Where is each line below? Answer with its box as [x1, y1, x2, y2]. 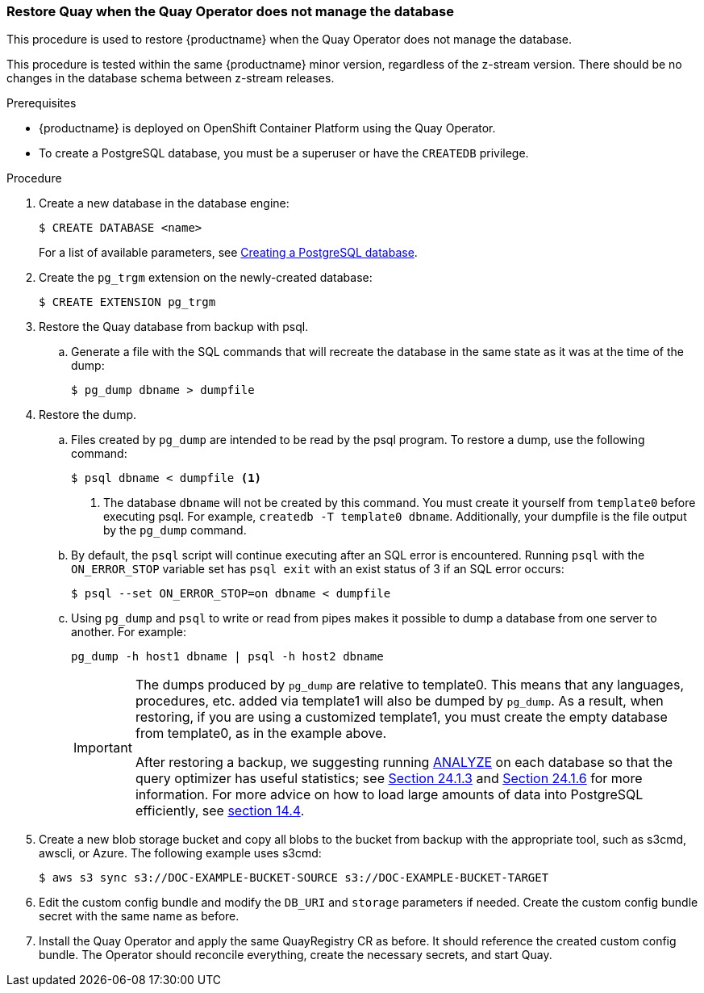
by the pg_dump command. [103, 523, 247, 538]
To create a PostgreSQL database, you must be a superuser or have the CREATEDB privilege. [39, 146, 529, 161]
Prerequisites [6, 96, 77, 111]
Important [73, 740, 132, 756]
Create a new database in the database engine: [39, 196, 290, 211]
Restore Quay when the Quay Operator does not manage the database [6, 3, 454, 19]
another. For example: [71, 625, 187, 639]
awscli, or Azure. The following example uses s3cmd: [39, 846, 322, 861]
